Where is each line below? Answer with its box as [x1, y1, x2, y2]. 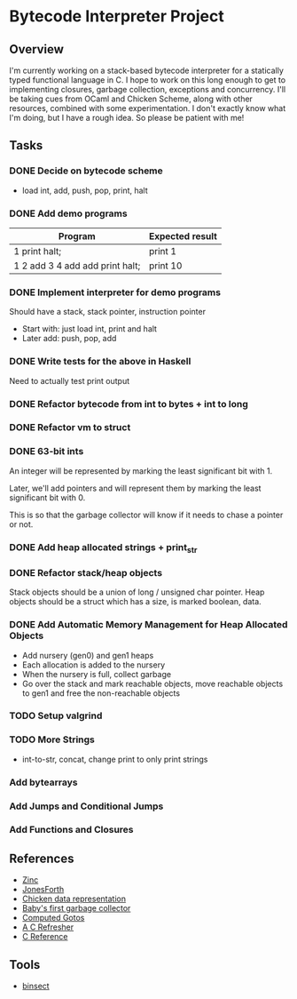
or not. [9, 518, 34, 530]
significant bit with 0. [9, 492, 86, 503]
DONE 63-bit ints [9, 445, 84, 458]
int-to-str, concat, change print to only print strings [21, 754, 208, 764]
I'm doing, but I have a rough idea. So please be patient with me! [9, 113, 245, 123]
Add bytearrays [9, 776, 78, 788]
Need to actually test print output [9, 375, 130, 386]
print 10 [149, 260, 183, 272]
